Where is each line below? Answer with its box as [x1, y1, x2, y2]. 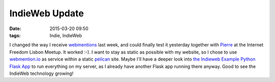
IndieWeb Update [9, 8, 84, 19]
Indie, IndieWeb [49, 32, 82, 38]
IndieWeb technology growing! [9, 70, 74, 76]
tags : [9, 32, 21, 38]
